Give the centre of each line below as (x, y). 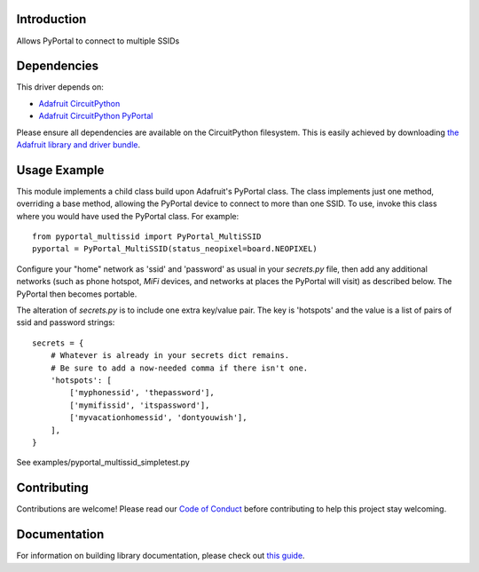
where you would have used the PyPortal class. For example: (128, 216)
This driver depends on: (60, 87)
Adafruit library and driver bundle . (79, 144)
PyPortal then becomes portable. (77, 294)
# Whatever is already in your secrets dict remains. (170, 356)
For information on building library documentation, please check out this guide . (161, 556)
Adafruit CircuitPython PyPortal (96, 116)
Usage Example (60, 170)
